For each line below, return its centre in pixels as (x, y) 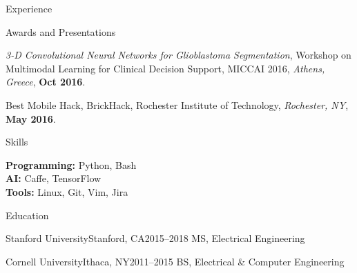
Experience (29, 8)
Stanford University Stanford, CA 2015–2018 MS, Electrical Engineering (155, 238)
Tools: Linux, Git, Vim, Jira (67, 191)
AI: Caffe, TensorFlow (54, 178)
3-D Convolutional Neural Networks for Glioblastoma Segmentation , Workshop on (178, 55)
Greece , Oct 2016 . (46, 82)
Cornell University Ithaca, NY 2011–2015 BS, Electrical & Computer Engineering (175, 261)
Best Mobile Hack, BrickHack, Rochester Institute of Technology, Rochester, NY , (177, 104)
